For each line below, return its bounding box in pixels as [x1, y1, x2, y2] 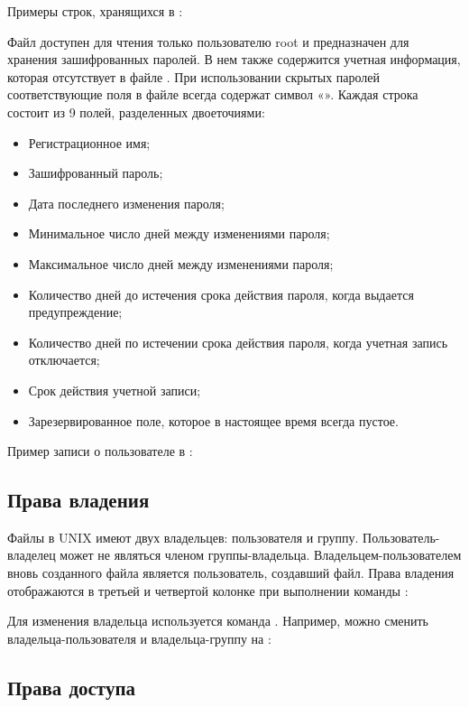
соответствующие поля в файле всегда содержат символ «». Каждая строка [7, 85, 418, 104]
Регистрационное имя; [28, 133, 151, 152]
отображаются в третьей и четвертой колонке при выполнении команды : [7, 581, 409, 600]
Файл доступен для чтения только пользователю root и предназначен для [7, 32, 409, 51]
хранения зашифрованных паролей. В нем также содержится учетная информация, [7, 50, 461, 69]
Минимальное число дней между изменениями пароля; [28, 224, 330, 243]
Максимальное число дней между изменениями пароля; [28, 254, 334, 273]
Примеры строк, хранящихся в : [7, 2, 183, 20]
